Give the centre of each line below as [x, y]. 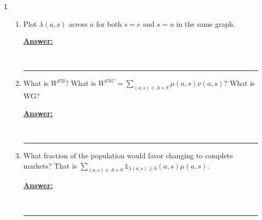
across [78, 23]
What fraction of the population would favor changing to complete [128, 155]
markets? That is [50, 165]
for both [109, 23]
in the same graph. [206, 23]
